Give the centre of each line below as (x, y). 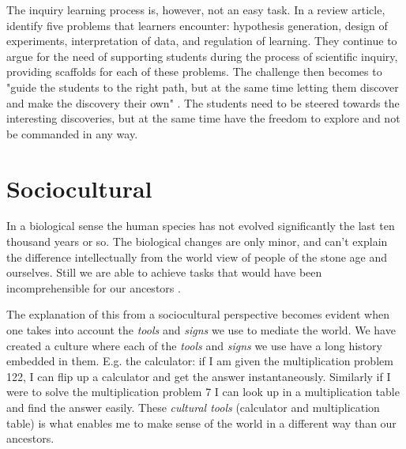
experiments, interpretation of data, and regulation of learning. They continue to (202, 41)
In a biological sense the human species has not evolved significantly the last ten (201, 226)
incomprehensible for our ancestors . (94, 287)
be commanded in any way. (72, 133)
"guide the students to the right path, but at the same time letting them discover (203, 87)
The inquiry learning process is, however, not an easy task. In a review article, (196, 9)
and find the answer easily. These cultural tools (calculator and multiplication (193, 407)
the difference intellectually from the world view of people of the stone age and (197, 257)
